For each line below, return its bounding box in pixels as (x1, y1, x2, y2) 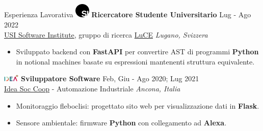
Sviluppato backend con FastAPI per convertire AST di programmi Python (16, 46, 259, 57)
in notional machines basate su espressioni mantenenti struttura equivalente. (16, 56, 255, 67)
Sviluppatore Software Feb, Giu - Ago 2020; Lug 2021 (21, 73, 199, 84)
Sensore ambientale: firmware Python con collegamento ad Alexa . (16, 117, 227, 128)
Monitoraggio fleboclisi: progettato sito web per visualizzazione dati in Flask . (16, 100, 259, 111)
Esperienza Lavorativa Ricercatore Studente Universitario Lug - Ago (4, 9, 251, 20)
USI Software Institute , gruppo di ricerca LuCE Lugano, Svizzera (4, 29, 208, 40)
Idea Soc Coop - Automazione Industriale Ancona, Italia (4, 83, 180, 94)
